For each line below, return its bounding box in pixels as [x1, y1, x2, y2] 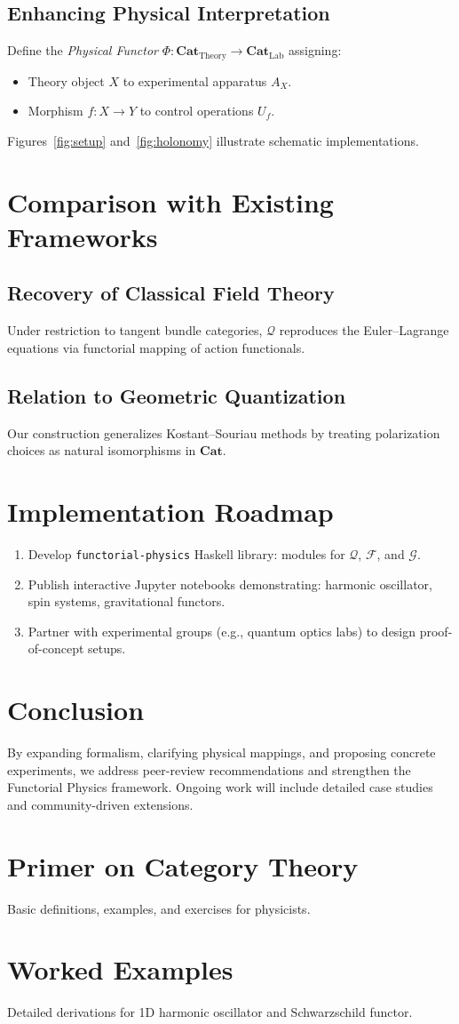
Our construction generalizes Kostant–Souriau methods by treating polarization [7, 423, 440, 442]
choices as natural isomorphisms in [7, 441, 196, 460]
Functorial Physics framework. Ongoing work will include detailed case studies [7, 778, 433, 796]
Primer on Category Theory [7, 847, 359, 884]
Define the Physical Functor [7, 41, 159, 60]
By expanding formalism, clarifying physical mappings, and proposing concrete [7, 743, 436, 762]
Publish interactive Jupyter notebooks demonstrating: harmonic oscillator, [28, 574, 432, 593]
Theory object [28, 71, 105, 90]
